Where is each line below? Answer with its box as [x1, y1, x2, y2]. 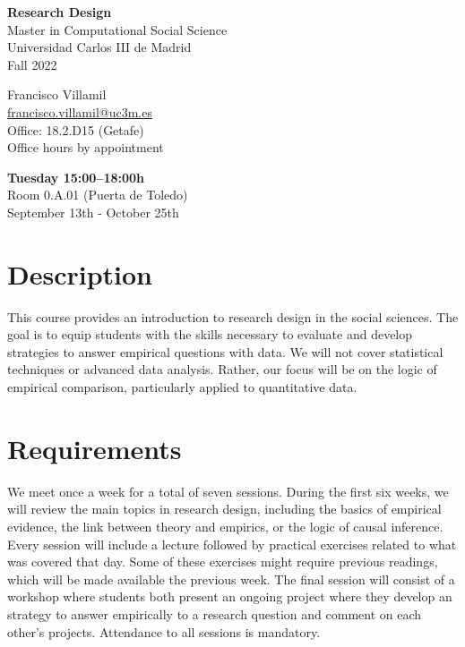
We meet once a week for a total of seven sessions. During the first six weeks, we [7, 481, 449, 500]
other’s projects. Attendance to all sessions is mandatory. [7, 622, 321, 641]
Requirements [7, 430, 182, 466]
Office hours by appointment [7, 138, 164, 157]
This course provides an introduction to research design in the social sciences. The [7, 307, 459, 326]
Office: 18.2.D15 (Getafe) [7, 120, 144, 139]
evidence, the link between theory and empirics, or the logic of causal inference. [7, 516, 443, 535]
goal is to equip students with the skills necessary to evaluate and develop [7, 325, 413, 344]
